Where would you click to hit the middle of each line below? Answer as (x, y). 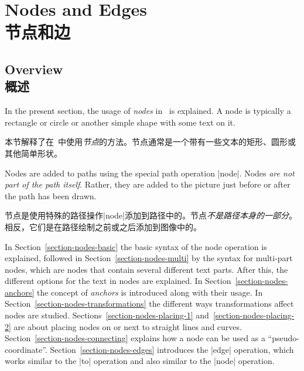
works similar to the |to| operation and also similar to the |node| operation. (140, 361)
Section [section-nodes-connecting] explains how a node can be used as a (135, 338)
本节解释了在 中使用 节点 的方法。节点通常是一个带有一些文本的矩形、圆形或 (150, 142)
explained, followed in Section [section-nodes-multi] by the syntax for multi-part (149, 258)
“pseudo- (283, 338)
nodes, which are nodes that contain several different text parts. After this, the (146, 269)
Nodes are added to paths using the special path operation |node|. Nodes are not (150, 173)
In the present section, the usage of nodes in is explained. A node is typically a (148, 111)
